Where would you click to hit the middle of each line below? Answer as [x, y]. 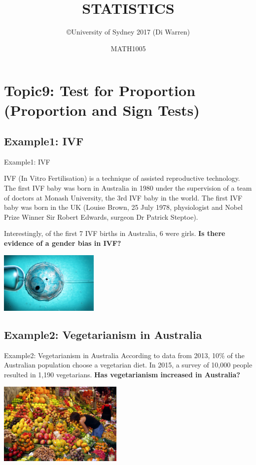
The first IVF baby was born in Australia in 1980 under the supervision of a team [128, 188]
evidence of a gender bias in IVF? [63, 243]
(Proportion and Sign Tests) [102, 110]
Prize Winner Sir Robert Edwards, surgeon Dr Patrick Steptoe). [101, 216]
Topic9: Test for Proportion [100, 90]
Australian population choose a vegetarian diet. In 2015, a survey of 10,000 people [128, 365]
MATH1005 [128, 48]
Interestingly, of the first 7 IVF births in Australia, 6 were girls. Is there [115, 233]
